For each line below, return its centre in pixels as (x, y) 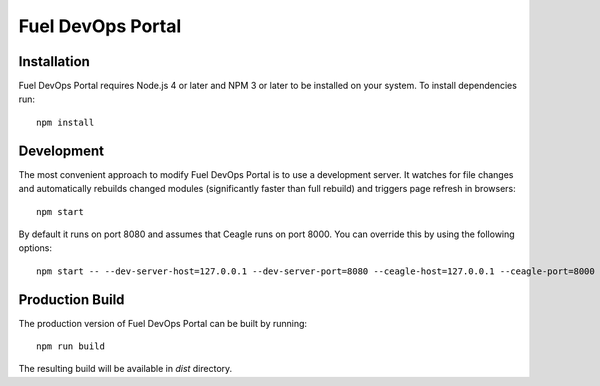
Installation (54, 61)
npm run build (70, 346)
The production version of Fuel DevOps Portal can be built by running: (163, 323)
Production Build (71, 299)
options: (35, 248)
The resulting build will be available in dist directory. (125, 369)
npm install (65, 122)
